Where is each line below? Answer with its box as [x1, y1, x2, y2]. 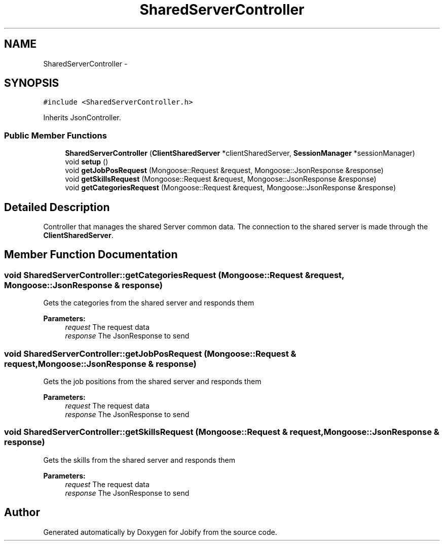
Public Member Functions [4, 130, 107, 141]
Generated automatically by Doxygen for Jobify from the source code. [43, 527, 277, 536]
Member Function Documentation [4, 248, 178, 261]
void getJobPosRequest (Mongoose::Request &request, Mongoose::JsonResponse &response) [65, 166, 384, 175]
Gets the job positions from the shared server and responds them [43, 377, 262, 386]
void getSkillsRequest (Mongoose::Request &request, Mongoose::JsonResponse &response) [65, 175, 377, 184]
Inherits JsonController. [43, 113, 121, 122]
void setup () [65, 157, 108, 166]
